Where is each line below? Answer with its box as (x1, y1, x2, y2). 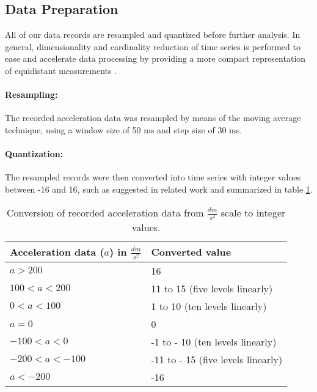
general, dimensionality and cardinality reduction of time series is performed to (5, 40, 301, 53)
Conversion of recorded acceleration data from (6, 205, 204, 220)
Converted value (151, 245, 231, 259)
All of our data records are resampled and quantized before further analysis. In (5, 28, 301, 41)
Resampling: (5, 88, 58, 101)
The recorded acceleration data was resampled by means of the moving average (5, 111, 301, 124)
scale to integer (220, 205, 286, 220)
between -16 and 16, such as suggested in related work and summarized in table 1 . (5, 182, 313, 195)
